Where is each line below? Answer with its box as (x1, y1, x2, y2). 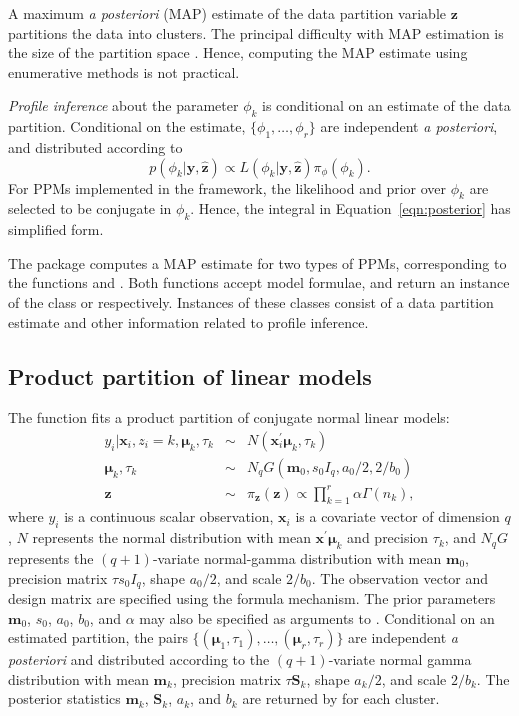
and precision (347, 527, 429, 548)
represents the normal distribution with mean (32, 527, 311, 548)
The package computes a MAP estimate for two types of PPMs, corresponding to (8, 252, 507, 273)
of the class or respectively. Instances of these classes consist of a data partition (8, 291, 494, 312)
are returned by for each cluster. (242, 688, 440, 709)
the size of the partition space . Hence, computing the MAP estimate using (8, 42, 468, 63)
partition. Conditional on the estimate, (8, 116, 246, 137)
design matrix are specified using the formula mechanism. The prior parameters (8, 587, 496, 608)
